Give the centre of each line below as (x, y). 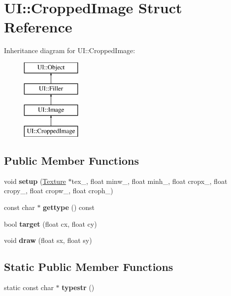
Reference (38, 27)
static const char (29, 287)
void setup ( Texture (35, 181)
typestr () (78, 287)
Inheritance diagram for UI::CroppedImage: (70, 50)
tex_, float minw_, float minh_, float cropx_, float (149, 181)
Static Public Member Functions (89, 267)
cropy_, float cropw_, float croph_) (59, 191)
